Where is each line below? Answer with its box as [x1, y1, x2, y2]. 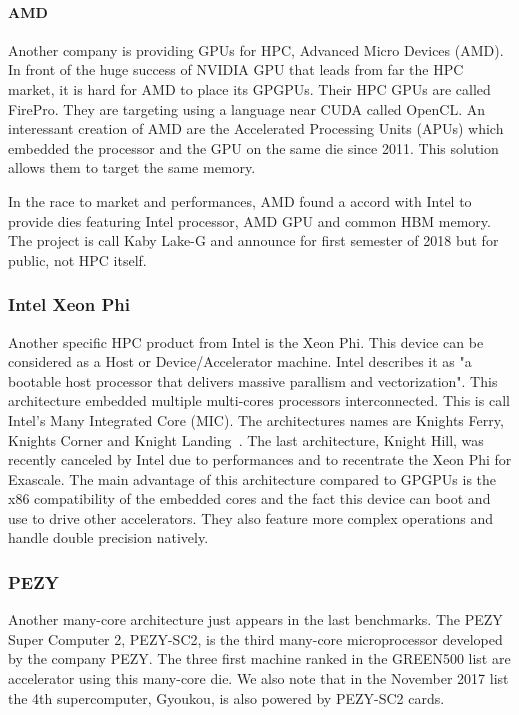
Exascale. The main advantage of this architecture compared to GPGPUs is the [8, 468, 497, 489]
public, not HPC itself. [8, 249, 147, 270]
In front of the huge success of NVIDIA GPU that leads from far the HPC [8, 59, 464, 80]
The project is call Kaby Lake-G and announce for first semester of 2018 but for [8, 230, 499, 251]
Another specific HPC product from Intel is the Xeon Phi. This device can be [8, 331, 484, 352]
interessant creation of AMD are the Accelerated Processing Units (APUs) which [8, 118, 504, 139]
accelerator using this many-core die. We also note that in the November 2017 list [8, 668, 509, 689]
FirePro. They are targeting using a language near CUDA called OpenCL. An [8, 98, 486, 119]
